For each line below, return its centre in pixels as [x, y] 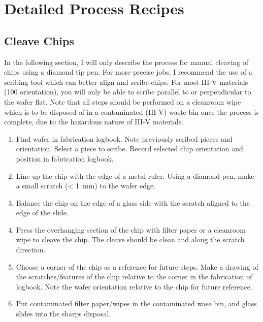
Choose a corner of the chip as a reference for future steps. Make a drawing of [137, 266]
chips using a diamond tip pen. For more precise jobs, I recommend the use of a [128, 72]
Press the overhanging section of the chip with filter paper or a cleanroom [131, 229]
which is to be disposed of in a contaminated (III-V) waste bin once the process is [131, 111]
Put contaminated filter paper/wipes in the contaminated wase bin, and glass [136, 303]
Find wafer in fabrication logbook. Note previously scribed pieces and [124, 138]
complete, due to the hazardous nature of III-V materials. [94, 122]
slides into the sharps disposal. [63, 314]
